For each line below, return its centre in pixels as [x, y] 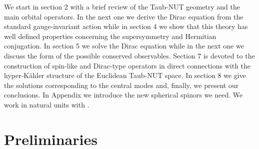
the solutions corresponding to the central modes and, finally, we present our [121, 85]
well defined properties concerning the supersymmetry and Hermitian [110, 36]
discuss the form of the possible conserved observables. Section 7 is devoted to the [129, 55]
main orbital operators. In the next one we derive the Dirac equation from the [124, 16]
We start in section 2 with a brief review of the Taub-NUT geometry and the [122, 6]
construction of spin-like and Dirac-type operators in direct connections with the [127, 65]
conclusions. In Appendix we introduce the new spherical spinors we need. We [123, 95]
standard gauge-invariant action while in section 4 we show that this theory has [126, 26]
